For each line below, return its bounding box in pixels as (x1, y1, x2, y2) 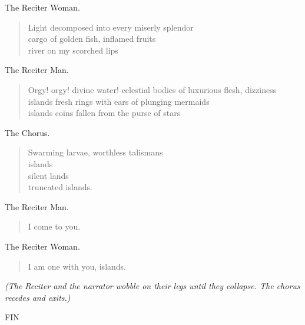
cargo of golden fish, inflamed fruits (28, 32, 156, 45)
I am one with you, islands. (28, 260, 127, 272)
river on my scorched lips (28, 44, 118, 56)
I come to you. (28, 220, 81, 233)
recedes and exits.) (5, 291, 71, 303)
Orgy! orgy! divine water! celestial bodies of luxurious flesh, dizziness (28, 83, 277, 95)
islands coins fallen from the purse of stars (28, 107, 181, 119)
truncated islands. (28, 181, 92, 193)
